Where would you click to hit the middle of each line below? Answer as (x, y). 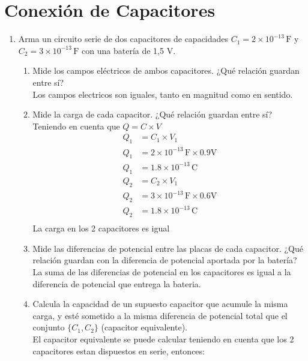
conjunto (49, 327)
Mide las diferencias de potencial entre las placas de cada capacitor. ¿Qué (168, 248)
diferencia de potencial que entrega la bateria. (117, 283)
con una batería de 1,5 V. (129, 50)
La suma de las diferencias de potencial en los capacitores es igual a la (162, 272)
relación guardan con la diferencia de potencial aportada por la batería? (165, 260)
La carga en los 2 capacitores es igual (101, 228)
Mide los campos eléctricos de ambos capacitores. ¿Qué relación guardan (166, 70)
